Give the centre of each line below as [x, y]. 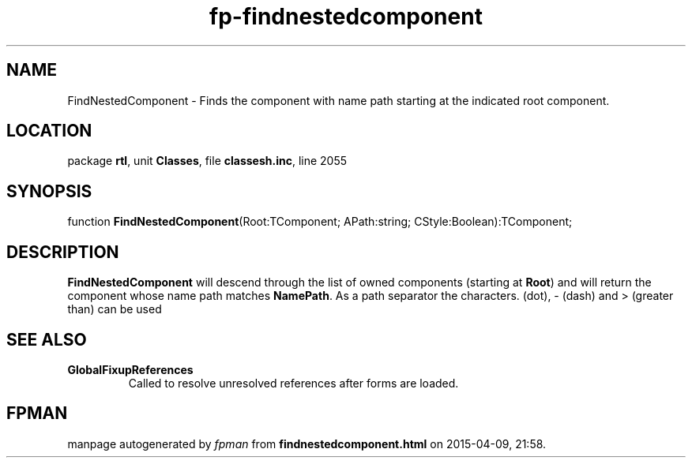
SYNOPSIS [49, 191]
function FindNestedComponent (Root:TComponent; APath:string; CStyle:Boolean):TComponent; [320, 222]
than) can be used [115, 309]
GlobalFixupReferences [130, 369]
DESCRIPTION [63, 252]
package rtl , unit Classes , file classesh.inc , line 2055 [207, 161]
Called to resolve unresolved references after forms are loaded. [293, 383]
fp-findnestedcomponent [346, 17]
